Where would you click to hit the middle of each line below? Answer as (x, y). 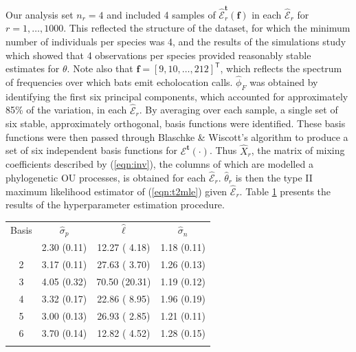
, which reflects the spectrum (281, 68)
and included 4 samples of (161, 14)
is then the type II (274, 177)
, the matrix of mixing (298, 150)
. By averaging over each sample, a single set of (238, 110)
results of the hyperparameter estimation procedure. (115, 205)
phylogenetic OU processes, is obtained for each (106, 177)
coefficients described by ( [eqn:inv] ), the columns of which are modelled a (159, 164)
